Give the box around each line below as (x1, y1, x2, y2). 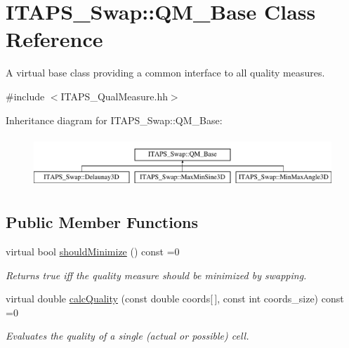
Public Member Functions (6, 211, 198, 233)
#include (6, 88, 45, 103)
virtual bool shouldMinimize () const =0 (6, 244, 180, 258)
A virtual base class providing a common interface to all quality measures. (6, 65, 325, 80)
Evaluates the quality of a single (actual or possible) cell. (6, 328, 249, 343)
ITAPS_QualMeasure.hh (60, 88, 168, 103)
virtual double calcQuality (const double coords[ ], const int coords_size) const (6, 291, 344, 306)
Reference (6, 25, 103, 53)
